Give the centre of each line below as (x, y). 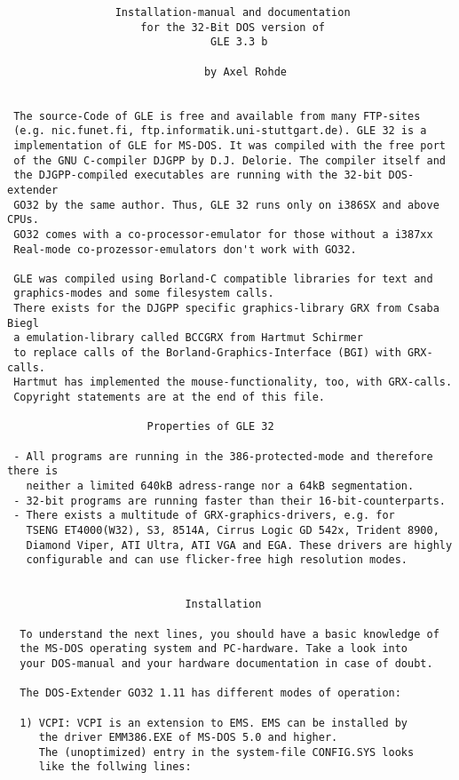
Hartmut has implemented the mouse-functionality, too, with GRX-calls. (233, 382)
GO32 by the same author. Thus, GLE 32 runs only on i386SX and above (226, 205)
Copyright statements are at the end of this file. (169, 398)
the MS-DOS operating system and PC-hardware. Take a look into (214, 649)
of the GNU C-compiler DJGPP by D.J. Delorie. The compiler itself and (229, 160)
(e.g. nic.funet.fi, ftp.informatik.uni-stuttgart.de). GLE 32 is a (220, 131)
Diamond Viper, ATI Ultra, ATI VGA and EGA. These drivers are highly (239, 545)
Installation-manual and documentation (233, 12)
